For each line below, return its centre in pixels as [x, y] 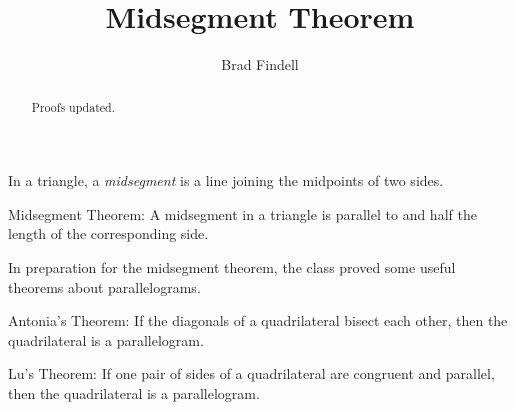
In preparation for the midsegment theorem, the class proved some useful [232, 266]
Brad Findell [260, 64]
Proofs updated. [73, 106]
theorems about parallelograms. [104, 286]
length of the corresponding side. [108, 233]
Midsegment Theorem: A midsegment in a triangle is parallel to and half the [242, 213]
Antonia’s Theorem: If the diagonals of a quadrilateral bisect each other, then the [258, 320]
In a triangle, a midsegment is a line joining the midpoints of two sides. [226, 180]
